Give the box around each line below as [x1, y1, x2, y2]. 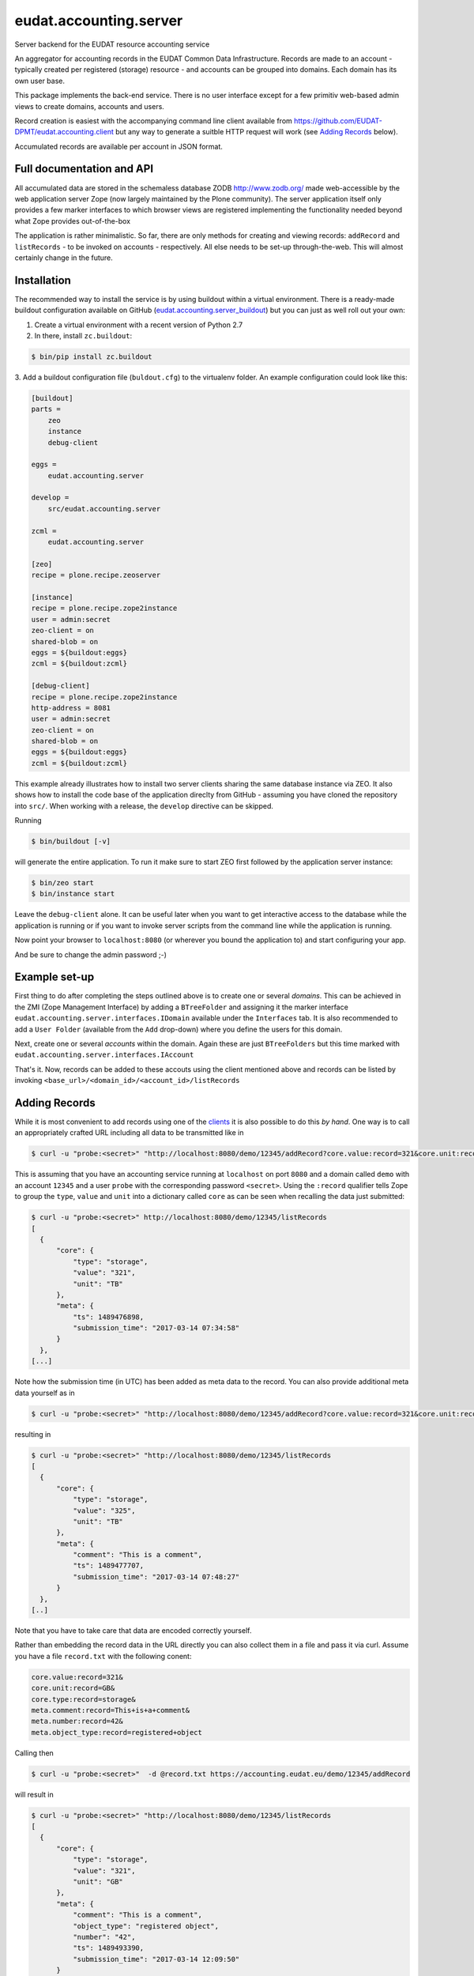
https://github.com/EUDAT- [293, 115, 382, 126]
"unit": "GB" [72, 1877, 124, 1887]
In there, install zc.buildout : [34, 331, 133, 340]
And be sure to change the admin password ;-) [14, 949, 167, 960]
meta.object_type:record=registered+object [31, 1728, 203, 1737]
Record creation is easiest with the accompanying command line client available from [14, 115, 292, 126]
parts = [31, 405, 61, 414]
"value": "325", [72, 1506, 136, 1515]
